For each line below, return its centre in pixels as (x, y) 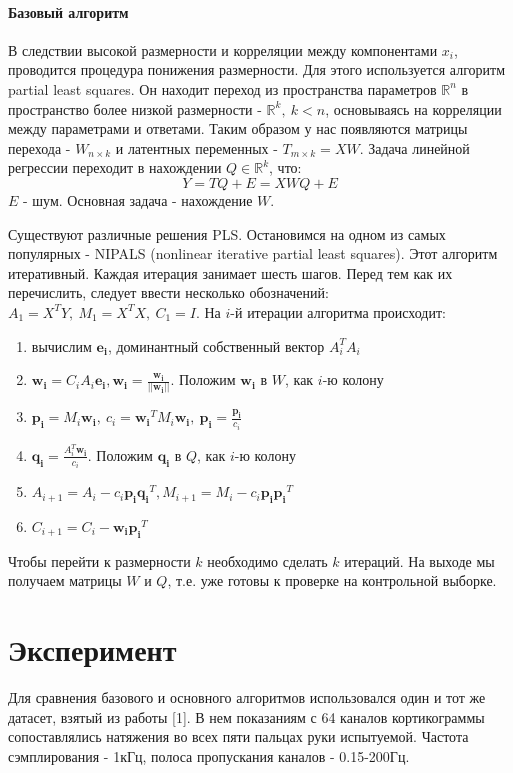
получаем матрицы (65, 580)
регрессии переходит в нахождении (115, 167)
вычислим (61, 345)
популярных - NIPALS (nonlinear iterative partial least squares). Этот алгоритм (253, 253)
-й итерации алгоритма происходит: (338, 311)
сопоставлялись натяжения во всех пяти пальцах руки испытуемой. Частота (238, 736)
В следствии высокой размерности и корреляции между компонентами (223, 49)
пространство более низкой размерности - (135, 108)
